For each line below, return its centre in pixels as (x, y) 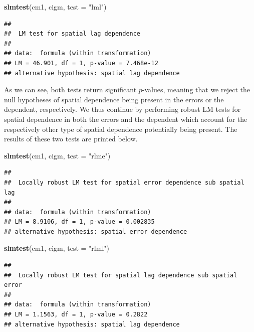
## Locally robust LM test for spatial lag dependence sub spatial (121, 275)
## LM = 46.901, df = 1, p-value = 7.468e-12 (81, 63)
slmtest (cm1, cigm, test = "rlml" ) (57, 248)
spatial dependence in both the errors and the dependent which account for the (126, 119)
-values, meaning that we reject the (196, 90)
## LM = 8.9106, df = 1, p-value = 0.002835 (79, 222)
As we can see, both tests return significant (70, 90)
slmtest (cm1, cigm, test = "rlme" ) (57, 155)
